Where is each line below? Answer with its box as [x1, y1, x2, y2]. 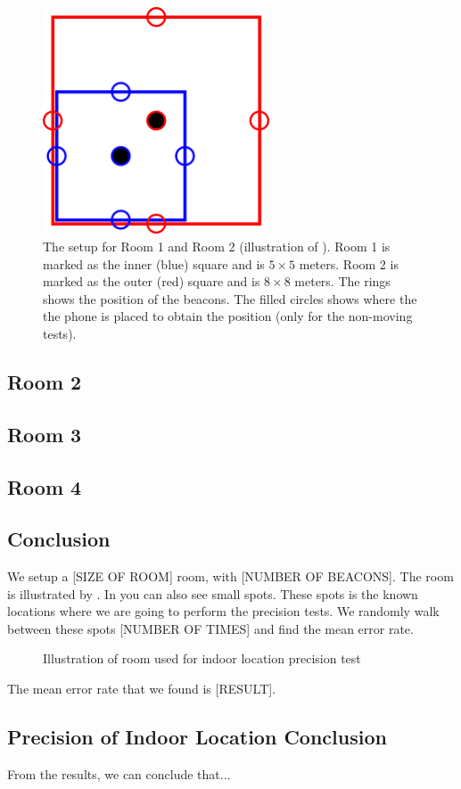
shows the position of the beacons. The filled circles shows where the [43, 289, 417, 308]
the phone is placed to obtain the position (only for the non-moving [43, 307, 413, 325]
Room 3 [7, 420, 82, 448]
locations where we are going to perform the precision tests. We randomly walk [7, 602, 440, 621]
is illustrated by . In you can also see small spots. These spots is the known [7, 584, 418, 603]
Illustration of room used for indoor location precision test [43, 649, 361, 668]
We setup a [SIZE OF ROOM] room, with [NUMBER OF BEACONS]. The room [7, 567, 454, 586]
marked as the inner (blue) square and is [43, 254, 265, 273]
